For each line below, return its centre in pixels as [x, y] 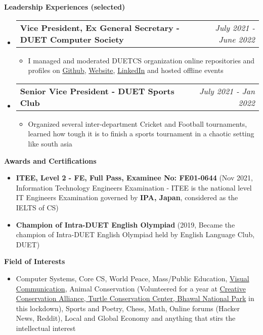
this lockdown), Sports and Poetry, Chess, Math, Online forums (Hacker [128, 308]
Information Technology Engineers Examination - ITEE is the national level [134, 187]
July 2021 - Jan [227, 91]
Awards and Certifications [50, 160]
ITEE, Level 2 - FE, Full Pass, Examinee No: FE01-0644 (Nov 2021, [134, 178]
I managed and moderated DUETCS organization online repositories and [141, 60]
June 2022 [237, 39]
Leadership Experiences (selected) [65, 7]
